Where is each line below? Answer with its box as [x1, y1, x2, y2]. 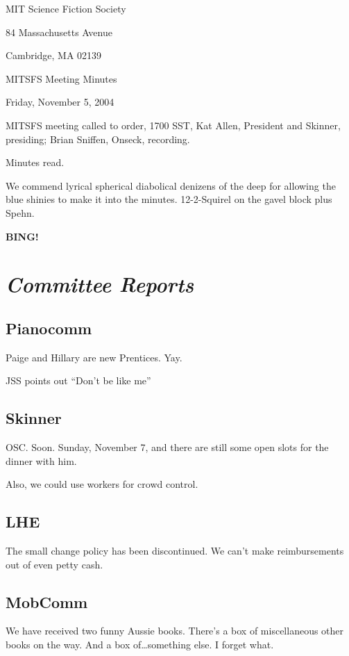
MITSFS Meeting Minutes [6, 71, 117, 85]
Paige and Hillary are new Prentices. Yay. [6, 350, 182, 364]
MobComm [6, 591, 88, 612]
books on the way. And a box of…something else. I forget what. [6, 637, 274, 652]
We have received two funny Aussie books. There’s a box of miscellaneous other [6, 623, 344, 638]
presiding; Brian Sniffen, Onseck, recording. [6, 131, 190, 146]
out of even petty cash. [6, 557, 103, 571]
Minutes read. [6, 155, 65, 170]
